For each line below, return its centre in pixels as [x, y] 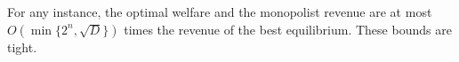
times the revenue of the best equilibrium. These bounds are [288, 29]
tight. [22, 46]
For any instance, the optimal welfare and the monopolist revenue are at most [220, 12]
